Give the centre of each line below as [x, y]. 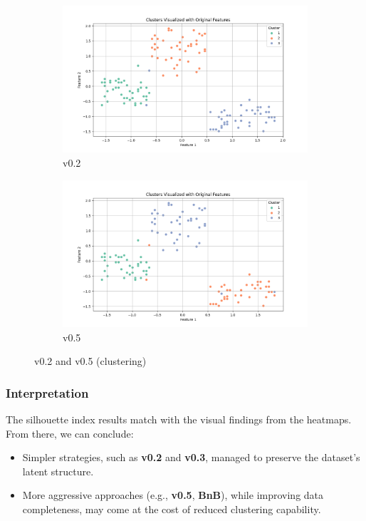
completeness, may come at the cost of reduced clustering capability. [172, 509]
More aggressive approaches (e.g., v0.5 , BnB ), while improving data [173, 495]
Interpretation [47, 392]
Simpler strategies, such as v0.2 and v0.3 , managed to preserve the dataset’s [191, 457]
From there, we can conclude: [70, 433]
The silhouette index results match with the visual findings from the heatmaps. [179, 419]
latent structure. [58, 471]
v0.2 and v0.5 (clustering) [90, 361]
